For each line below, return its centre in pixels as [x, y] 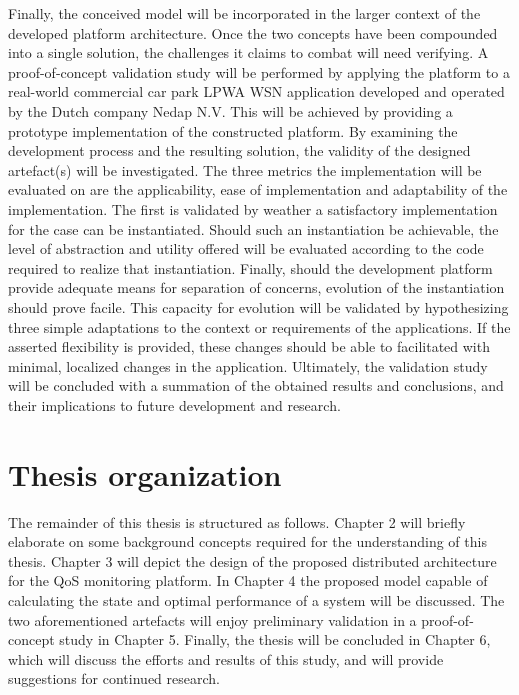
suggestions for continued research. [114, 678]
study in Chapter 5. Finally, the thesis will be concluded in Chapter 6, [275, 639]
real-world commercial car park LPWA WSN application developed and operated [256, 91]
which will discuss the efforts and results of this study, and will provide [226, 658]
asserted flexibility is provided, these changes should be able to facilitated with [249, 346]
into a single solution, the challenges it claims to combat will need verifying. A [248, 52]
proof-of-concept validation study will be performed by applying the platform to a [259, 71]
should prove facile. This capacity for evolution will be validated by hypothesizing [258, 306]
